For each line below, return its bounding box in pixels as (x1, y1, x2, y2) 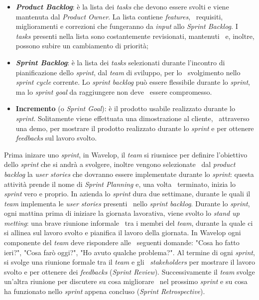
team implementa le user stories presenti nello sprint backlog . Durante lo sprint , (4, 198, 250, 208)
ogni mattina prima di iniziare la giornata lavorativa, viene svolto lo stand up (4, 208, 240, 218)
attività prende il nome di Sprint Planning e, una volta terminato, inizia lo (4, 178, 236, 189)
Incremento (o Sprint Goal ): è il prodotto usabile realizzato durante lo (15, 103, 235, 114)
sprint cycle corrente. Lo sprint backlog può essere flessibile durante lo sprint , (15, 77, 250, 87)
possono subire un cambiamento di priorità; (15, 40, 148, 51)
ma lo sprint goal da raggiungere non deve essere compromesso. (15, 86, 212, 97)
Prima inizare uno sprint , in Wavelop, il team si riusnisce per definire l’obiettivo (4, 149, 248, 159)
